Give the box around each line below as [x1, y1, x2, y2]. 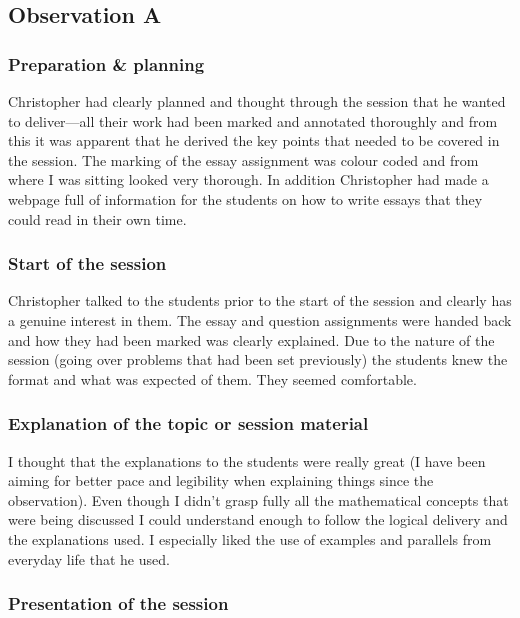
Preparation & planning [8, 51, 205, 76]
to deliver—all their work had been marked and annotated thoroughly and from [8, 110, 498, 131]
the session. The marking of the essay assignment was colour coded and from [8, 149, 479, 170]
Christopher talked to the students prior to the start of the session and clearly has [8, 290, 512, 311]
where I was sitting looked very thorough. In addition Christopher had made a [8, 169, 489, 190]
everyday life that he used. [8, 548, 170, 569]
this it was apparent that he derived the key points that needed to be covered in [8, 130, 500, 151]
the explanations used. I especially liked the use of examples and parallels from [8, 528, 492, 549]
